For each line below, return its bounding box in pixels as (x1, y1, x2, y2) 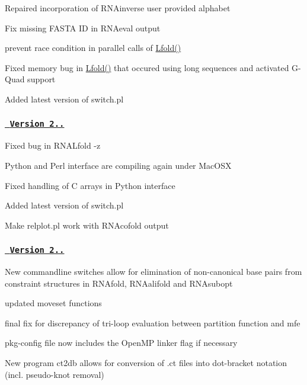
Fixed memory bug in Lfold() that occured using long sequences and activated (5, 61, 289, 73)
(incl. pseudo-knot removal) (5, 368, 104, 380)
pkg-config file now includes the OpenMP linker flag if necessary (5, 336, 238, 349)
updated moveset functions (5, 297, 102, 309)
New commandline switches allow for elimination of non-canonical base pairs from (5, 265, 302, 278)
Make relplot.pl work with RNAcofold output (5, 219, 169, 231)
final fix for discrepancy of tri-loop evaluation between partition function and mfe (5, 316, 300, 329)
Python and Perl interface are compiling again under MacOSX (5, 159, 232, 171)
